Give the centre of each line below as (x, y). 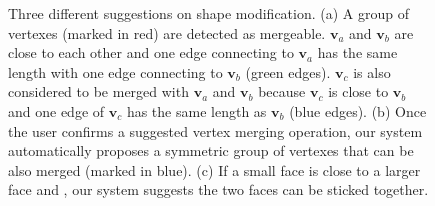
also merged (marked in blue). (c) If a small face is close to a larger (214, 169)
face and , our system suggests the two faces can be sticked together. (218, 189)
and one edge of (56, 110)
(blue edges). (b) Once (358, 110)
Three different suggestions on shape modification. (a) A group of (208, 13)
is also (372, 71)
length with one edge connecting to (115, 71)
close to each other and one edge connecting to (151, 52)
